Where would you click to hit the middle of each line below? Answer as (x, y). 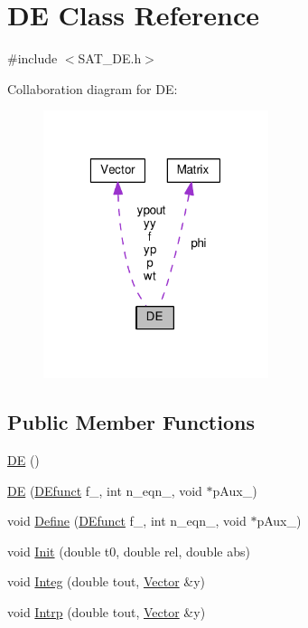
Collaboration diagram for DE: (93, 88)
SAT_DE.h (110, 58)
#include (33, 58)
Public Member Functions (131, 422)
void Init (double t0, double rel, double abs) (129, 551)
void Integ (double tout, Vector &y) (107, 581)
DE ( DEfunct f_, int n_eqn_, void (105, 490)
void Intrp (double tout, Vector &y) (107, 612)
